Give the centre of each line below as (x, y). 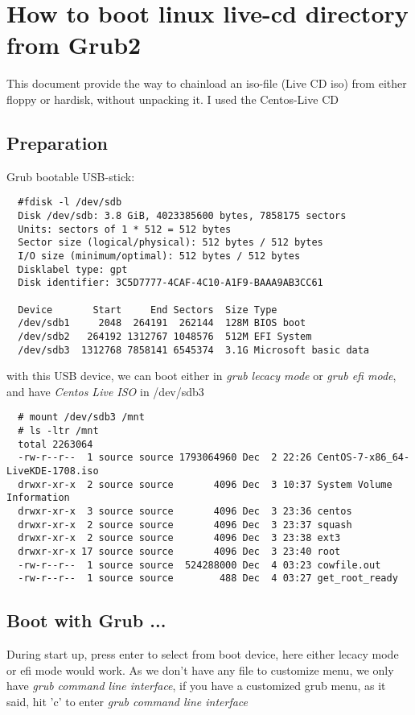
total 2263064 (55, 444)
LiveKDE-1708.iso (53, 471)
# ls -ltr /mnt (58, 431)
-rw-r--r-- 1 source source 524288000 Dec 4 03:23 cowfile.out (199, 565)
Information (38, 498)
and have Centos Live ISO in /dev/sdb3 (105, 391)
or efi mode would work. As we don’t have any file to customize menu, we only (200, 670)
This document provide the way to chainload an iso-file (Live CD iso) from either (207, 83)
